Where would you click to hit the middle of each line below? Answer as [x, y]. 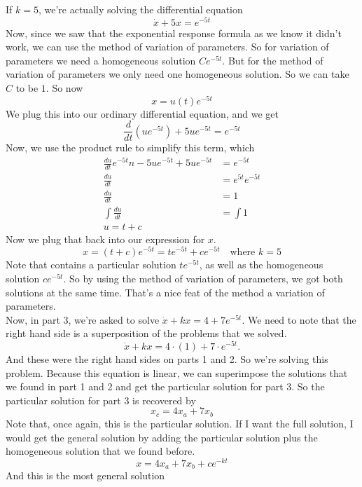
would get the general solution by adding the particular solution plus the [162, 437]
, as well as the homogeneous [261, 265]
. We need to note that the [299, 319]
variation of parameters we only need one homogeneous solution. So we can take [177, 74]
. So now [64, 88]
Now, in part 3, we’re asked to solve [83, 319]
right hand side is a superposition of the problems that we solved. [146, 333]
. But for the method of [273, 60]
